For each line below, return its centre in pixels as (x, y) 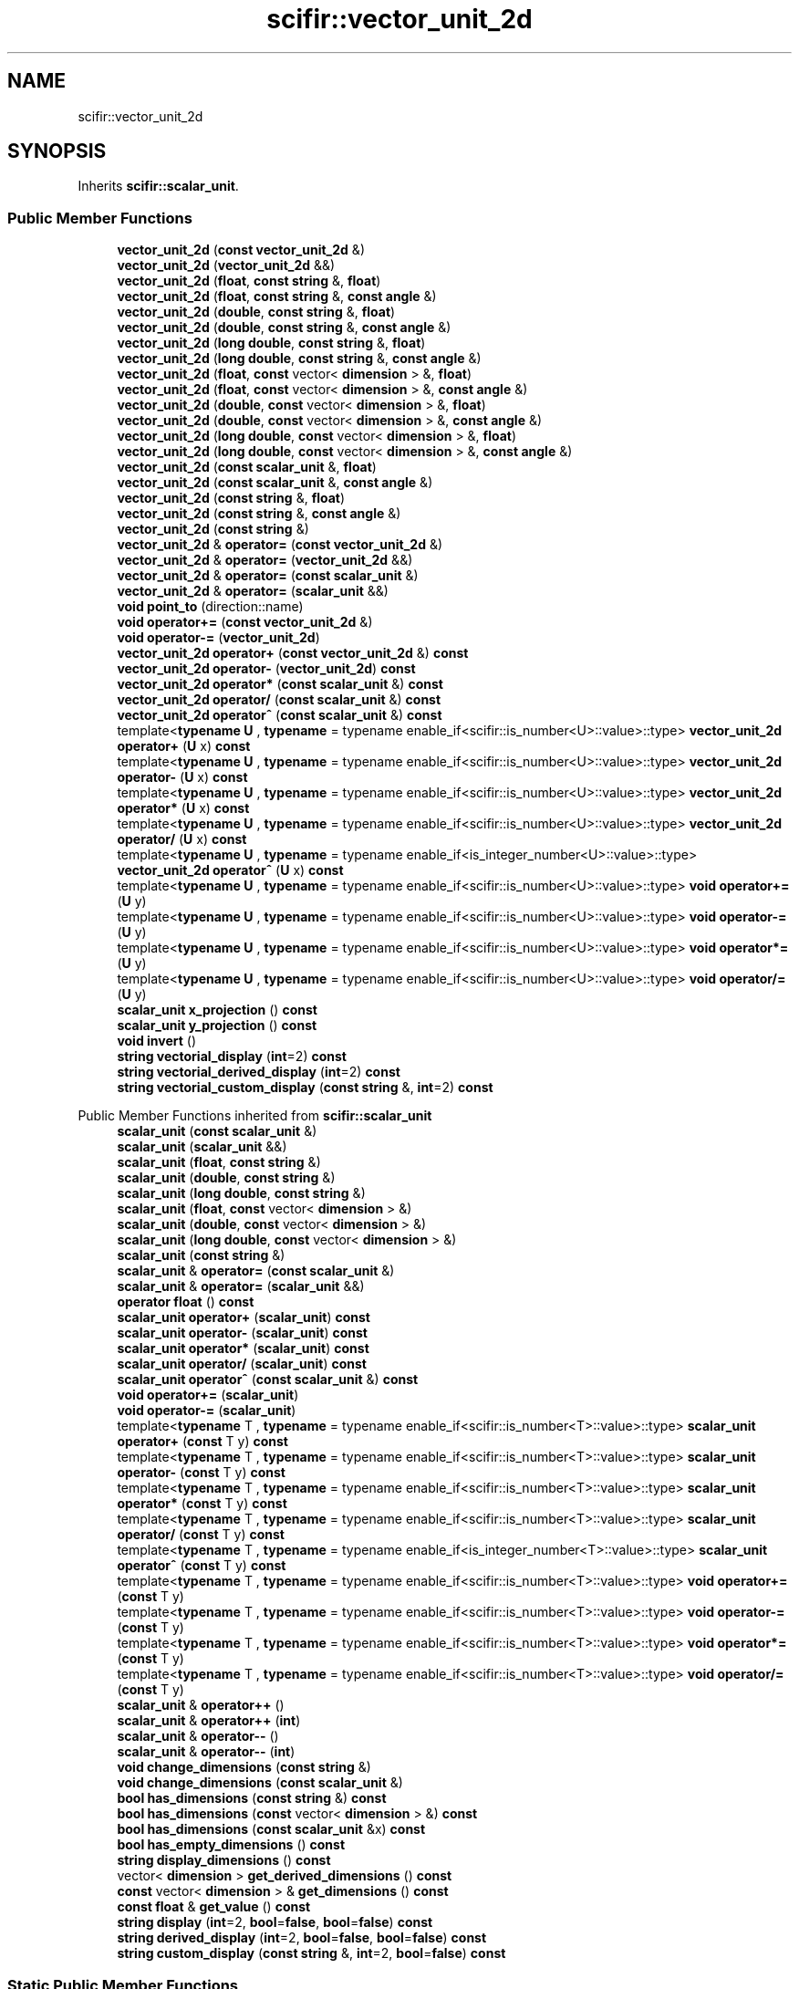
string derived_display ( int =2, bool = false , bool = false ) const (302, 1938)
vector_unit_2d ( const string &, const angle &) (259, 514)
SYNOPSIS (57, 151)
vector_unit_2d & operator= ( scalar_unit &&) (253, 591)
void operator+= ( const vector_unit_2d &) (245, 622)
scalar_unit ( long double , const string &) (241, 1193)
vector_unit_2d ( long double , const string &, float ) (271, 343)
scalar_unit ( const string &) (201, 1255)
